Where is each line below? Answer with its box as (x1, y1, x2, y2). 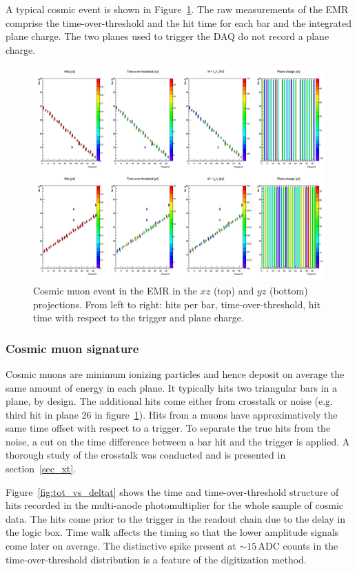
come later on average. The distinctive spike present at (6, 539, 236, 553)
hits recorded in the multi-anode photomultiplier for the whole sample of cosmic (6, 498, 343, 512)
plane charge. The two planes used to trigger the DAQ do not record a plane (6, 29, 329, 43)
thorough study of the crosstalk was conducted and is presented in (6, 448, 286, 462)
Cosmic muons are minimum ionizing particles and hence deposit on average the (6, 366, 345, 381)
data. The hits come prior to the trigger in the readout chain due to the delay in (6, 511, 345, 525)
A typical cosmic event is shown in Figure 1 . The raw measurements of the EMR (6, 2, 349, 16)
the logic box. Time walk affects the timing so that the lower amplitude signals (6, 525, 339, 539)
